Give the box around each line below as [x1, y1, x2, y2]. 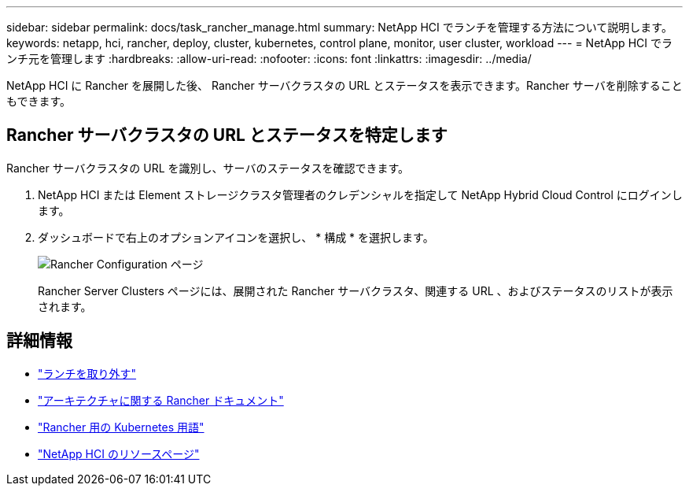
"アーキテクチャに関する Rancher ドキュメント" [38, 393, 284, 407]
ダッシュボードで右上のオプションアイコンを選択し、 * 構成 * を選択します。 [38, 230, 434, 244]
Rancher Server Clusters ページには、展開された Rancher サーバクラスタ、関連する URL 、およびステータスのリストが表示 [38, 283, 673, 298]
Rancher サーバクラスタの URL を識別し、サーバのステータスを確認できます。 [6, 161, 409, 175]
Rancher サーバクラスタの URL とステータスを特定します [6, 125, 448, 146]
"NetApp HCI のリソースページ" [38, 446, 200, 461]
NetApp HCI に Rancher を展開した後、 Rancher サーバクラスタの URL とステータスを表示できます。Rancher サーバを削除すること [6, 79, 683, 92]
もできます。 [6, 94, 72, 108]
